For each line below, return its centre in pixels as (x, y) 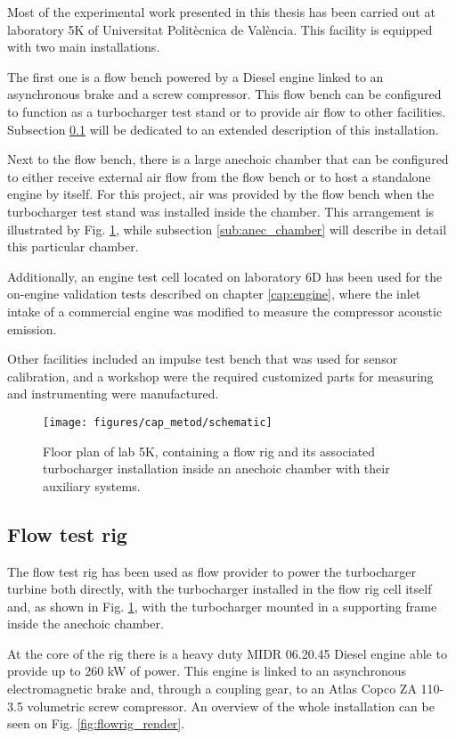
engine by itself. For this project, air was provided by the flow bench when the (221, 194)
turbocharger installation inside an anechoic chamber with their (216, 468)
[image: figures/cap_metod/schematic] (158, 422)
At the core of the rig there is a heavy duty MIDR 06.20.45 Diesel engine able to (227, 653)
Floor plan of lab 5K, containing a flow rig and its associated (209, 451)
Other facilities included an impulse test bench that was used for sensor (203, 359)
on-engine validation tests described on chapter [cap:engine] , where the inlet (214, 294)
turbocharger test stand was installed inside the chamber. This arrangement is (221, 211)
